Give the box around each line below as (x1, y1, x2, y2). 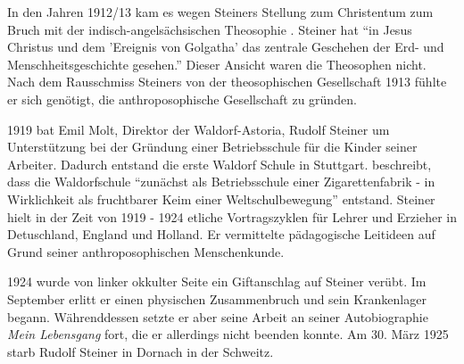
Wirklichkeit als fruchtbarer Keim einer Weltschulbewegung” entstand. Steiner (7, 189, 435, 208)
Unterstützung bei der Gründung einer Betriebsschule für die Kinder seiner (7, 137, 418, 156)
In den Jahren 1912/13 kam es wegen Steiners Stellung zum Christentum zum (7, 3, 434, 21)
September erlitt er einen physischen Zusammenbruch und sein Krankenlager (7, 289, 427, 308)
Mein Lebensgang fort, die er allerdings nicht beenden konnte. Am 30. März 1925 (7, 325, 449, 343)
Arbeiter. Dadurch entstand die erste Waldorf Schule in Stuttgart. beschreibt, (7, 154, 432, 173)
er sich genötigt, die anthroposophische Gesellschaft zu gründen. (7, 89, 357, 108)
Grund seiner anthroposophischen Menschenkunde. (7, 242, 285, 261)
